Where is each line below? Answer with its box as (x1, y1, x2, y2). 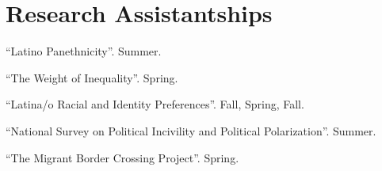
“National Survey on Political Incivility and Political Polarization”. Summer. (6, 122, 376, 139)
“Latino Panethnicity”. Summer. (6, 43, 162, 59)
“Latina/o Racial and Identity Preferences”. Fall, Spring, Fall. (6, 96, 304, 112)
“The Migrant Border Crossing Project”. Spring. (6, 149, 239, 165)
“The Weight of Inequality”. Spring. (6, 69, 178, 85)
